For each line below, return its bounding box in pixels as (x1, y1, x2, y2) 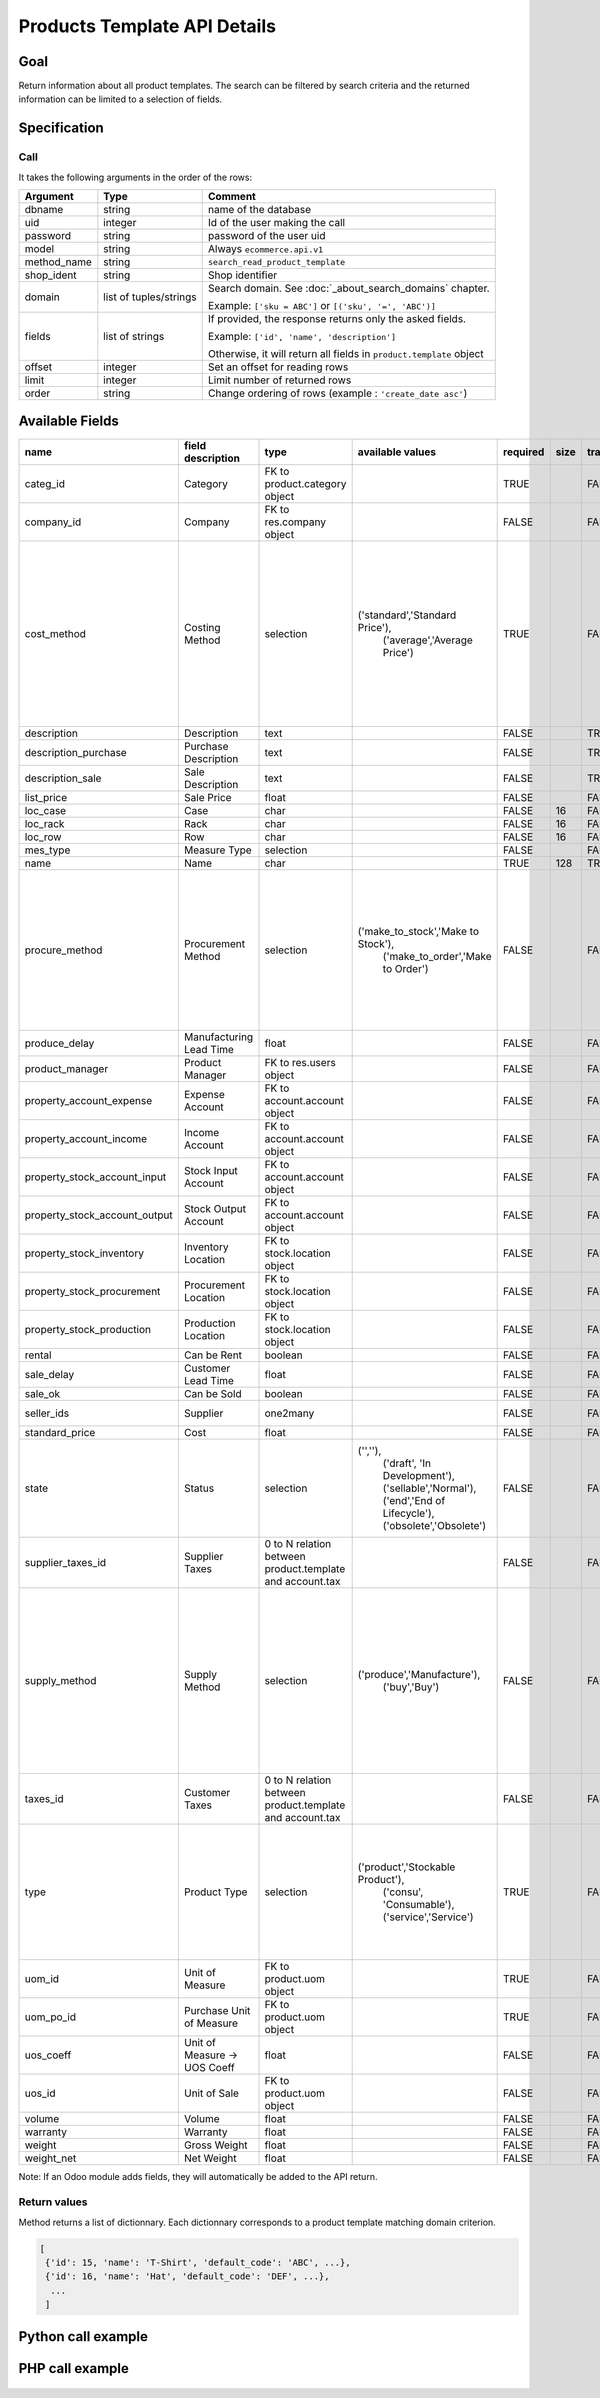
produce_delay (24, 1036, 95, 1050)
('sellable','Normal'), (382, 1481, 477, 1495)
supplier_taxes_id (24, 1555, 107, 1569)
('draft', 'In (382, 1456, 432, 1470)
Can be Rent (183, 1348, 243, 1362)
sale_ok (24, 1386, 61, 1400)
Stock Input (183, 1163, 239, 1177)
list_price (24, 790, 68, 804)
